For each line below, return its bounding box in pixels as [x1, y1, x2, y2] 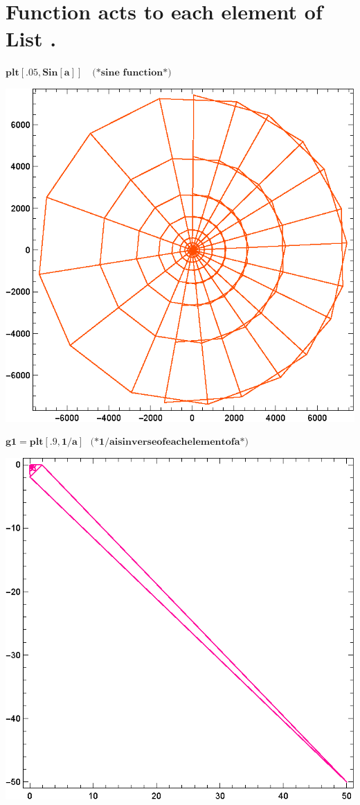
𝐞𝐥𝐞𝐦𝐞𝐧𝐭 [187, 437, 226, 448]
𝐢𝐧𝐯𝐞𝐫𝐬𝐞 [122, 437, 157, 448]
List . [6, 24, 57, 53]
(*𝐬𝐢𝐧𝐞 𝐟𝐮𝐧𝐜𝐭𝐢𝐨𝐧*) [92, 68, 172, 78]
